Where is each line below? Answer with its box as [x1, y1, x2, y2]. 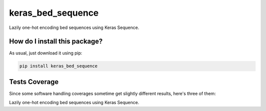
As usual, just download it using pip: [9, 50, 82, 56]
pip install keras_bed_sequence [19, 63, 98, 69]
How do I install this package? [9, 37, 103, 46]
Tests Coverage [9, 78, 59, 86]
